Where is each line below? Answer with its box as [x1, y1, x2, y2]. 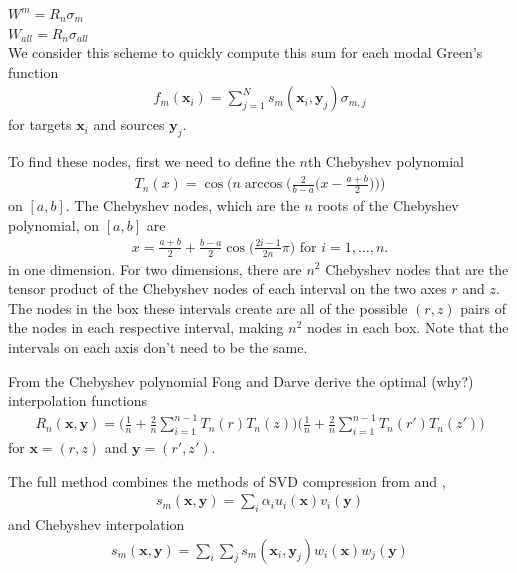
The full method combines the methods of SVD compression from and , [8, 470, 446, 491]
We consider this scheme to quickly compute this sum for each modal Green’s [8, 42, 483, 63]
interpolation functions [8, 390, 147, 411]
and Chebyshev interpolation [8, 514, 185, 535]
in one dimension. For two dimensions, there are [8, 258, 302, 279]
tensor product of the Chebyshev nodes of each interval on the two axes [8, 278, 447, 299]
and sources [93, 114, 165, 135]
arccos [244, 177, 283, 192]
